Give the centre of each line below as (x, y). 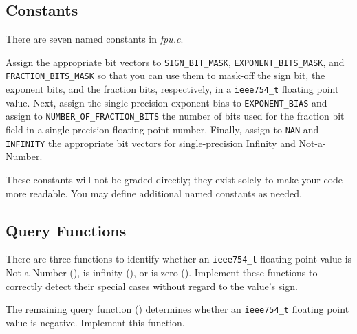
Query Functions (66, 230)
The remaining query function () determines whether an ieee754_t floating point (177, 309)
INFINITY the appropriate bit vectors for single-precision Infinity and (151, 143)
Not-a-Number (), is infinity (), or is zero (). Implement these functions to (162, 272)
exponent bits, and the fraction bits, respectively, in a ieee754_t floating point (172, 89)
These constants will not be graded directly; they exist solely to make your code (174, 179)
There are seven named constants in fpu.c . (95, 39)
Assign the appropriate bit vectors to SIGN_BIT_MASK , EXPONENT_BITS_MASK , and (175, 62)
